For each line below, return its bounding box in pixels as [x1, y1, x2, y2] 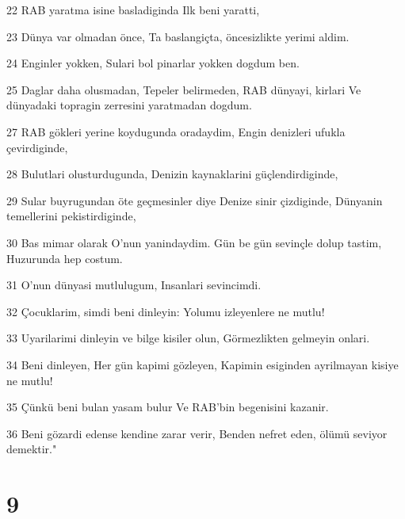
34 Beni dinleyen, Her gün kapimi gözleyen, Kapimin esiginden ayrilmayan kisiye [6, 356, 399, 372]
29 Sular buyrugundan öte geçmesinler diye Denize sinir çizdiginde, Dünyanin [6, 192, 383, 208]
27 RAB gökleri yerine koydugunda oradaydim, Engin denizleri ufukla [6, 123, 346, 139]
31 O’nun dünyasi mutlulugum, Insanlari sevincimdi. [6, 277, 262, 293]
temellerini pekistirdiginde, [6, 208, 136, 224]
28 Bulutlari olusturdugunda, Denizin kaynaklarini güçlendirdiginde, [6, 166, 338, 182]
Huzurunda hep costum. [6, 250, 123, 266]
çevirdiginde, [6, 139, 68, 155]
